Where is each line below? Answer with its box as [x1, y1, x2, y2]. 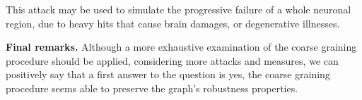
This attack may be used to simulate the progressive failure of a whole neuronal [6, 2, 351, 16]
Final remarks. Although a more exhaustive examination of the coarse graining [6, 39, 357, 54]
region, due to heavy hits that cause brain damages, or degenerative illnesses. [6, 15, 340, 30]
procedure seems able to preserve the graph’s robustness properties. [6, 80, 298, 95]
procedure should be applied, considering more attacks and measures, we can [6, 53, 339, 68]
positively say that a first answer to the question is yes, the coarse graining [6, 67, 330, 82]
